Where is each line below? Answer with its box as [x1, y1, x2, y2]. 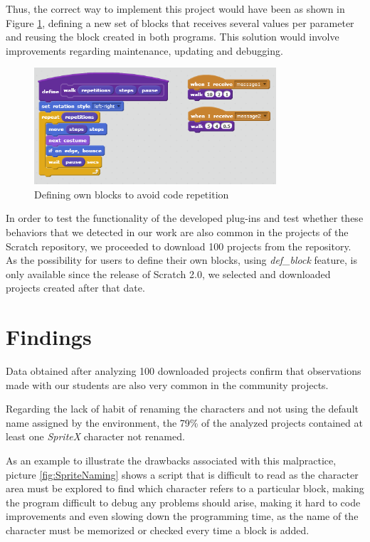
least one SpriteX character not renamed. [6, 429, 185, 444]
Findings [6, 322, 92, 351]
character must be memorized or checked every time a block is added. [6, 523, 310, 537]
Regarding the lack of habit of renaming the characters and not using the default [6, 401, 359, 416]
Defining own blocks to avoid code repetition [34, 186, 229, 201]
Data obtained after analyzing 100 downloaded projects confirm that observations [6, 363, 361, 378]
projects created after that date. [6, 280, 145, 295]
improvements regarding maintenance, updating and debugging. [6, 43, 283, 58]
